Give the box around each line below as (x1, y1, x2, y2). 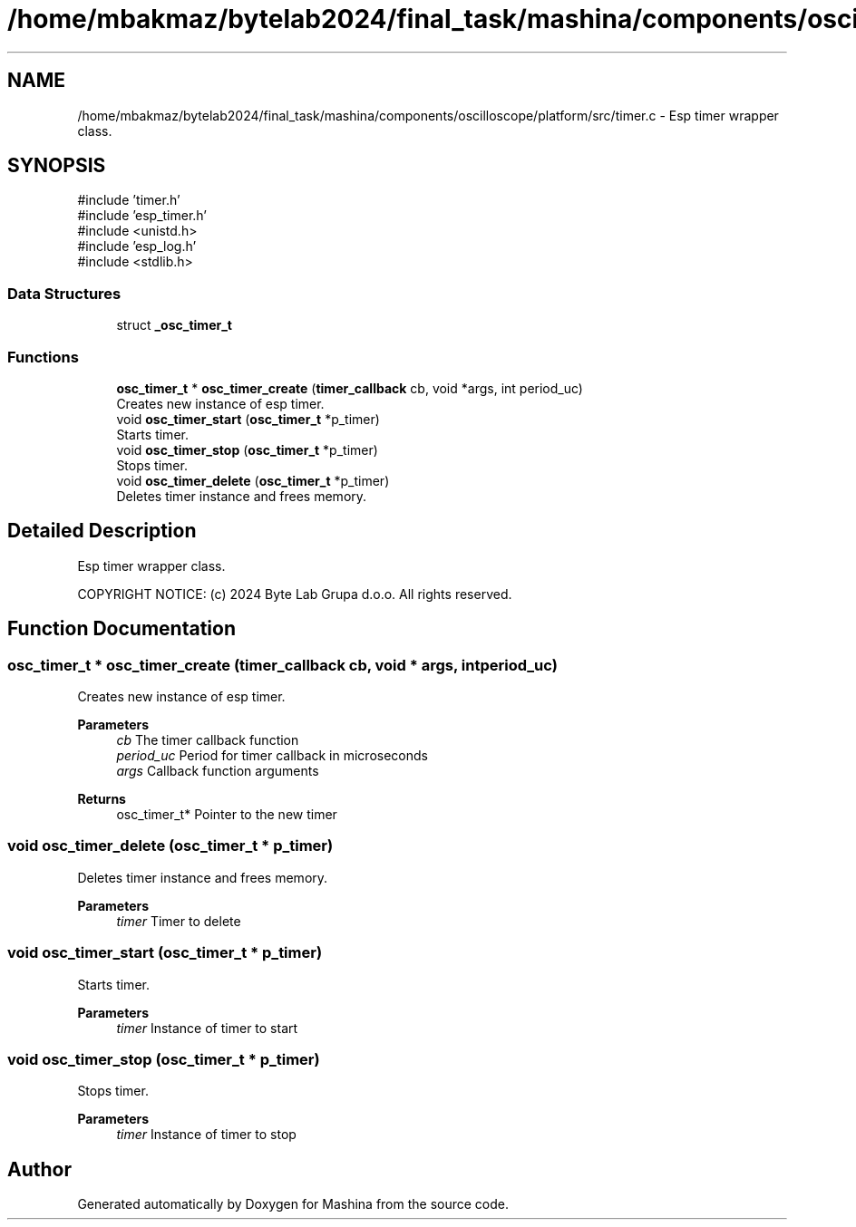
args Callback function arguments (116, 763, 319, 778)
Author (7, 1157, 72, 1181)
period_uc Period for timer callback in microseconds (116, 748, 428, 763)
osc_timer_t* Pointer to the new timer (116, 807, 337, 822)
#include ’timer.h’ (77, 192, 180, 208)
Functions (7, 347, 79, 366)
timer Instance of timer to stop (116, 1126, 297, 1143)
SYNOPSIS (7, 154, 106, 178)
